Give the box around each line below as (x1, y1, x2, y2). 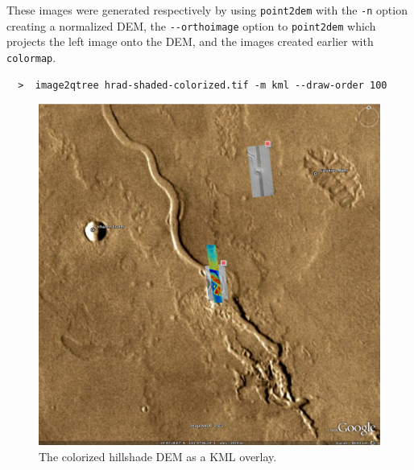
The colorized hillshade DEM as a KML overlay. (39, 447, 277, 464)
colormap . (6, 48, 56, 65)
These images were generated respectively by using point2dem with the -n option (6, 2, 408, 18)
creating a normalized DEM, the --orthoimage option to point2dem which (6, 17, 376, 34)
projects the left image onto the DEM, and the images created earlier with (6, 33, 374, 50)
